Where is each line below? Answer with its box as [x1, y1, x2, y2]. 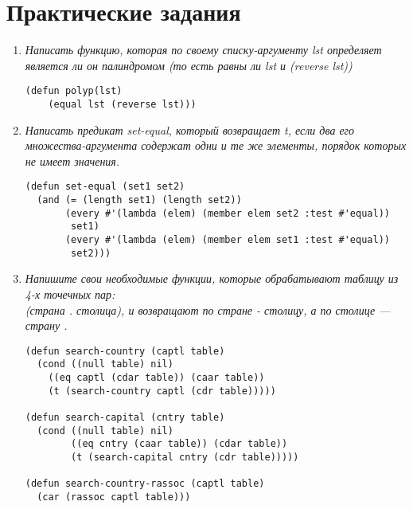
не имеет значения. [25, 152, 120, 169]
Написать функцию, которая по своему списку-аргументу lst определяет [25, 41, 382, 58]
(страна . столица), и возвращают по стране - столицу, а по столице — [25, 301, 391, 318]
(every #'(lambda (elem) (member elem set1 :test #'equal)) [64, 234, 390, 246]
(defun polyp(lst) [25, 85, 123, 97]
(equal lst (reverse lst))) [48, 98, 197, 110]
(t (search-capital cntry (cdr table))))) [71, 451, 299, 463]
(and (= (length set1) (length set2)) [37, 194, 242, 206]
